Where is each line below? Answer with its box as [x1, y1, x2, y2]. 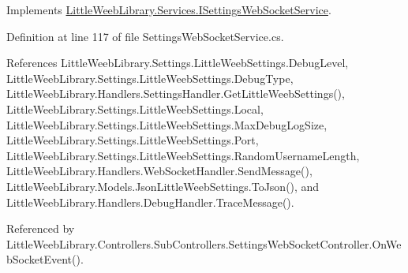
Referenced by [6, 220, 75, 237]
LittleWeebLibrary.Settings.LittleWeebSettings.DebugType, [6, 69, 294, 86]
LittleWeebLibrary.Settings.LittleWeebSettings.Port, [6, 132, 259, 148]
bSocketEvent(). [6, 251, 84, 267]
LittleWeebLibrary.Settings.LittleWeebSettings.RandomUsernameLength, [6, 147, 360, 163]
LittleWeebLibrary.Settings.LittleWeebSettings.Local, [6, 100, 264, 117]
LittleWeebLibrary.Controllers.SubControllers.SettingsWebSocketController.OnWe [6, 235, 402, 252]
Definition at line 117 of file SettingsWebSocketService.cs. [6, 28, 284, 44]
